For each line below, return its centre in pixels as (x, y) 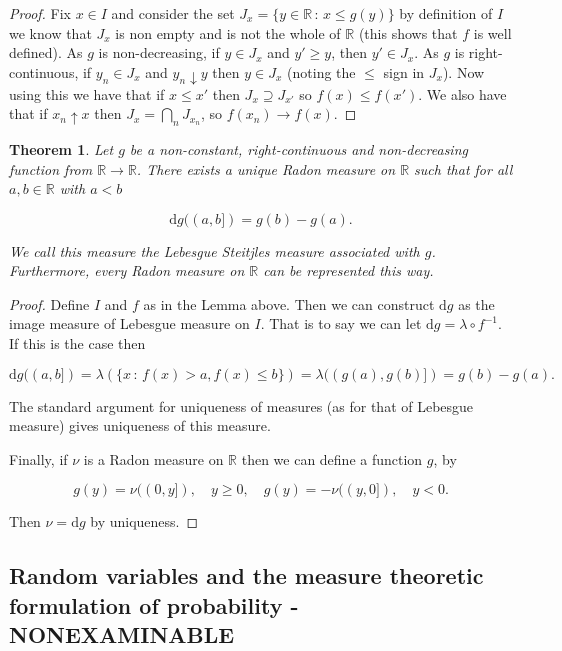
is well (492, 32)
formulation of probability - (154, 604)
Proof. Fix (40, 13)
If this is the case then (77, 343)
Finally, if (38, 458)
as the (476, 303)
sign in (404, 71)
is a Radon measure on (153, 458)
